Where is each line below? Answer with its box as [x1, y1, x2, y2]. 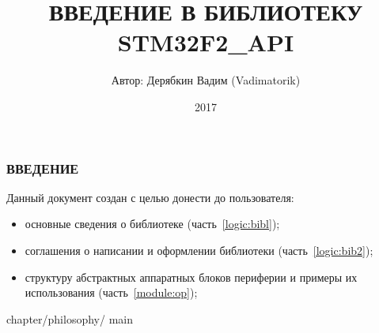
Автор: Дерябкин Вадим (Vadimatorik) [111, 72, 301, 88]
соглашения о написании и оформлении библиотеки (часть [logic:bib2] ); [25, 241, 373, 258]
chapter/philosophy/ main [6, 310, 133, 327]
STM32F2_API [117, 26, 294, 58]
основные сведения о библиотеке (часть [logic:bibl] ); [25, 215, 280, 232]
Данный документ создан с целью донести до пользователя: [6, 189, 294, 205]
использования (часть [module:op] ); [25, 284, 198, 301]
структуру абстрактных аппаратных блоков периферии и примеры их [25, 268, 358, 285]
